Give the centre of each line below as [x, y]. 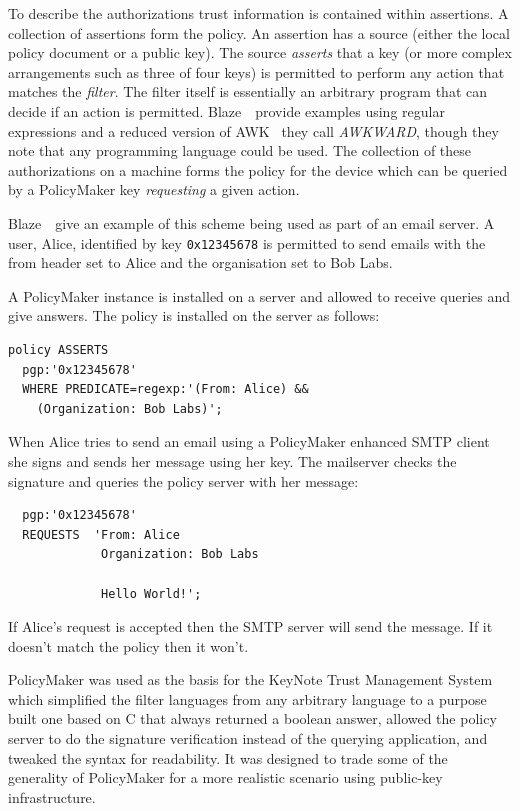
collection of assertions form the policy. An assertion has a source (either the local [259, 32]
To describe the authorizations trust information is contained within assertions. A [258, 13]
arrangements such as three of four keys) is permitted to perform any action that [256, 71]
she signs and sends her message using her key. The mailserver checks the [232, 460]
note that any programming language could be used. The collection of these [240, 150]
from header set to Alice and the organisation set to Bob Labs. [200, 262]
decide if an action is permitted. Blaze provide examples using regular [226, 110]
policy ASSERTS [58, 349]
